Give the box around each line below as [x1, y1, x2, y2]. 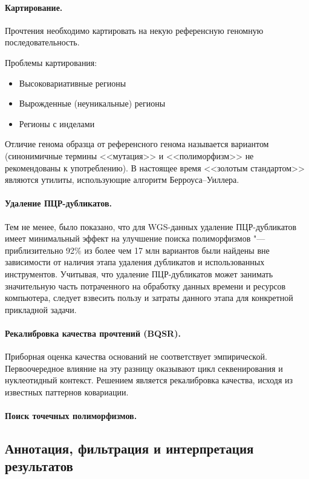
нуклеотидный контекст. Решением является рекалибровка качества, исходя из [5, 374, 293, 386]
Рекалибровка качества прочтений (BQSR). [5, 326, 181, 339]
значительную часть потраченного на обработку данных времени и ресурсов [5, 279, 286, 292]
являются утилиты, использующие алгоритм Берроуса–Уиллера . [5, 173, 239, 186]
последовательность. [5, 36, 80, 48]
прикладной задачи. [5, 303, 77, 315]
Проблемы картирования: [5, 56, 97, 68]
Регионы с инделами [19, 117, 95, 130]
